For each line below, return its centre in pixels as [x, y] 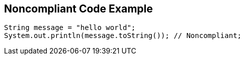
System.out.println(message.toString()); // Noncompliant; [123, 36]
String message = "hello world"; [70, 28]
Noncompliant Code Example [78, 9]
